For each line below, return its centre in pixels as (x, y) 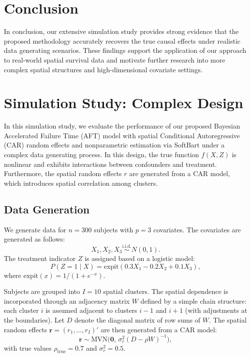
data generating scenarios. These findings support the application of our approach (125, 50)
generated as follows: (35, 239)
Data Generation (47, 209)
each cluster (22, 310)
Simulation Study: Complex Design (124, 103)
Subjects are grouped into (42, 291)
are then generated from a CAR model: (159, 329)
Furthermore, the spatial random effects (63, 173)
